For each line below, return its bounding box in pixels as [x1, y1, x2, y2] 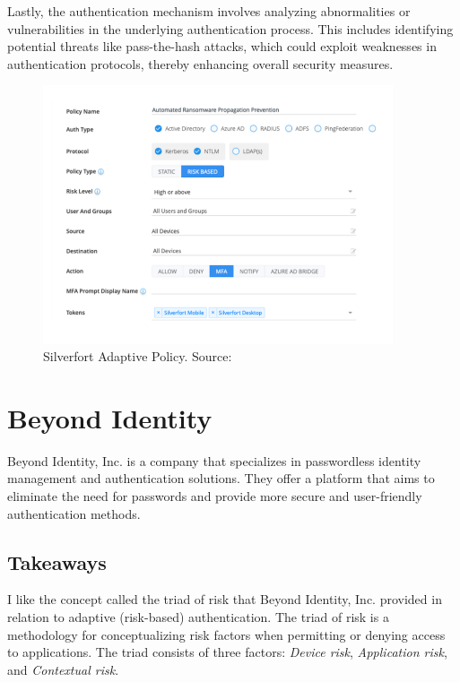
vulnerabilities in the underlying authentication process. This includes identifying [7, 19, 454, 38]
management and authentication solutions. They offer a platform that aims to [7, 469, 435, 488]
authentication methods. [7, 504, 141, 522]
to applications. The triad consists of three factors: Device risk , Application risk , [7, 643, 447, 661]
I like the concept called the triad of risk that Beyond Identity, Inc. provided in [7, 590, 442, 609]
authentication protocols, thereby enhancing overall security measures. [7, 54, 394, 73]
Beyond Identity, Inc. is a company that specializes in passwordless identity [7, 451, 421, 470]
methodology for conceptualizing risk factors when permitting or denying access [7, 625, 446, 643]
